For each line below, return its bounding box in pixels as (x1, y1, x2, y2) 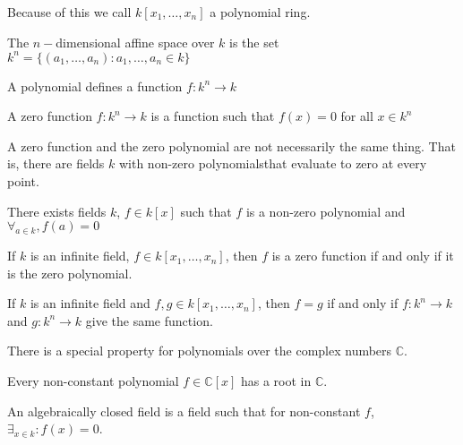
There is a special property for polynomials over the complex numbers (7, 341, 392, 360)
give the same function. (85, 311, 213, 329)
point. (7, 172, 39, 191)
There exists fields (7, 201, 107, 220)
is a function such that (150, 107, 275, 125)
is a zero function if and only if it (271, 246, 454, 265)
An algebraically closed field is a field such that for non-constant (7, 401, 361, 420)
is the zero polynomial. (7, 263, 133, 282)
